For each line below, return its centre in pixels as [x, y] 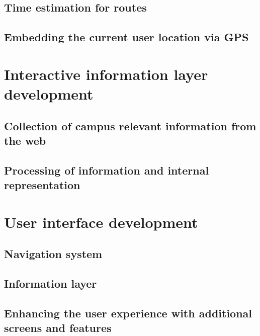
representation [42, 185]
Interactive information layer [106, 74]
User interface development [101, 222]
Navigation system [53, 254]
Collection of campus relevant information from [130, 125]
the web [25, 140]
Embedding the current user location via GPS [126, 37]
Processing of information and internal [107, 170]
